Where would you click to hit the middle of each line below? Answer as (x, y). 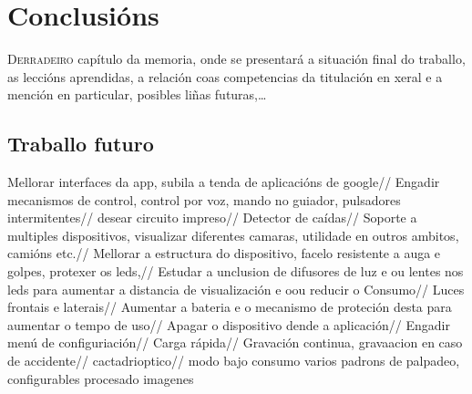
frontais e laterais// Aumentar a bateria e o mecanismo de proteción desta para (230, 307)
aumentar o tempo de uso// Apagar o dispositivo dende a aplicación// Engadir (229, 324)
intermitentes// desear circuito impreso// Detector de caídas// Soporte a (212, 218)
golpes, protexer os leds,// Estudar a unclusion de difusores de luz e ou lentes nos (236, 271)
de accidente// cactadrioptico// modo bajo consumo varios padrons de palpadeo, (234, 361)
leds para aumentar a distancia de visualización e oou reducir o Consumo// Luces (236, 289)
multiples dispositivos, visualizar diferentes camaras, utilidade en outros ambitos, (233, 235)
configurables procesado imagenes (101, 378)
